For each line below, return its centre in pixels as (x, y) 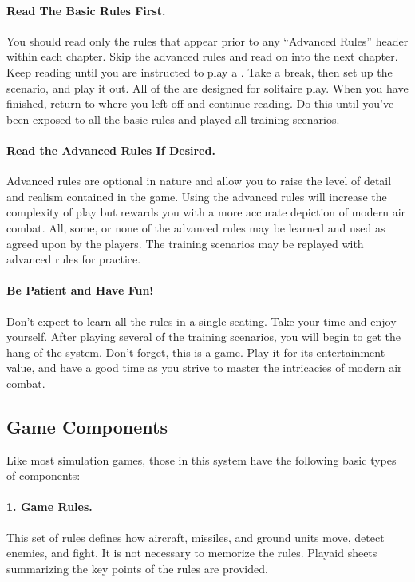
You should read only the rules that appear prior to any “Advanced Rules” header (207, 40)
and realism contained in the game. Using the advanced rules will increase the (197, 196)
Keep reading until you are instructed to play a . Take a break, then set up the (200, 71)
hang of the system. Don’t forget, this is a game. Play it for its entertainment (196, 352)
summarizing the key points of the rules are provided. (137, 568)
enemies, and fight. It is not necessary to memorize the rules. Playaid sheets (192, 553)
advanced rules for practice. (74, 259)
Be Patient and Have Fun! (80, 290)
